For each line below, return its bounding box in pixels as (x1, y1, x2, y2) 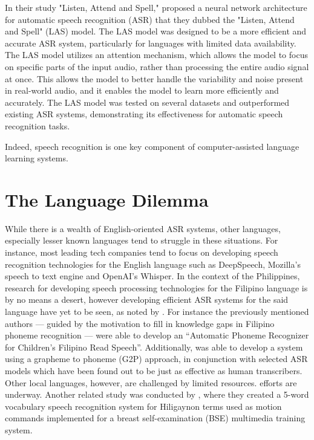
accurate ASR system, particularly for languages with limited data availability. (5, 36, 296, 49)
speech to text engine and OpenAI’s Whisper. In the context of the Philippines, (5, 270, 300, 282)
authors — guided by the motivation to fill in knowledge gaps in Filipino (5, 317, 275, 329)
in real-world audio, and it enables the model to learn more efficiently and (5, 84, 279, 97)
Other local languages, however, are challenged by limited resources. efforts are (5, 376, 297, 389)
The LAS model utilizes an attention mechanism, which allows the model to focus (5, 48, 308, 61)
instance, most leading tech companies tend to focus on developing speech (5, 246, 278, 259)
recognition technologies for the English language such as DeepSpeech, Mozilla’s (5, 257, 301, 270)
